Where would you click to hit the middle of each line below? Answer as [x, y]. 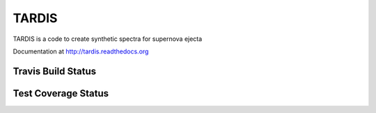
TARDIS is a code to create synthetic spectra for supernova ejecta [108, 39]
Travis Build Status [55, 71]
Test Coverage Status [61, 93]
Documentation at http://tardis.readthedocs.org [81, 51]
